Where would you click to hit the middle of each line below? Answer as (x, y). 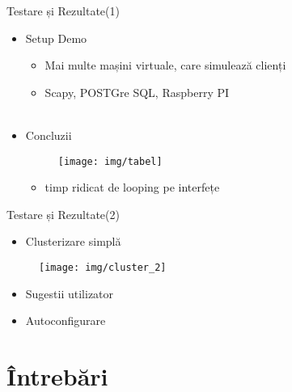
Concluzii (49, 135)
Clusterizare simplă (73, 241)
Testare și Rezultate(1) (63, 11)
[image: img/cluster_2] (103, 268)
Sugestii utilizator (70, 293)
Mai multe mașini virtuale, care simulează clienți (165, 65)
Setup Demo (56, 38)
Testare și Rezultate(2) (63, 214)
